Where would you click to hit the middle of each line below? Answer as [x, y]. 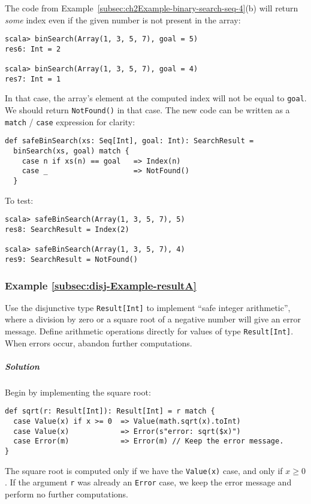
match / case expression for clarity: [70, 121]
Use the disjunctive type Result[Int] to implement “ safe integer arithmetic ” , [148, 307]
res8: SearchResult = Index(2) [67, 229]
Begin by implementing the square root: [78, 392]
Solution [22, 366]
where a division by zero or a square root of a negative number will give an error [153, 319]
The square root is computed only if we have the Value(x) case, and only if [144, 470]
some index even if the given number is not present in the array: [123, 19]
